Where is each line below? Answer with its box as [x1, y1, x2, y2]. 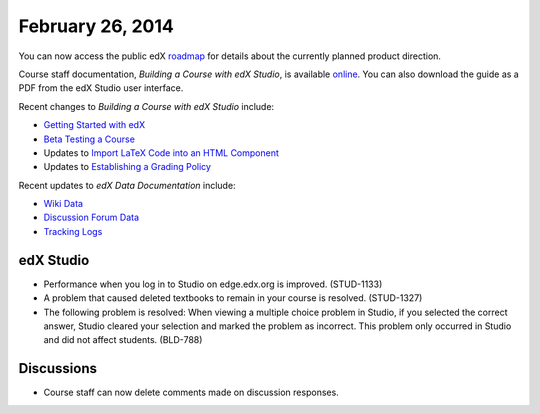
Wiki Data [43, 198, 84, 210]
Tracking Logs [43, 225, 103, 237]
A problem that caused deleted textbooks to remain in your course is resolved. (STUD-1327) [43, 292, 423, 304]
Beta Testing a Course [43, 133, 135, 145]
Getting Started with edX [43, 119, 145, 131]
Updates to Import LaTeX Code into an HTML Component [43, 146, 280, 159]
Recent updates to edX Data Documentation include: [18, 179, 236, 191]
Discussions [18, 360, 97, 377]
